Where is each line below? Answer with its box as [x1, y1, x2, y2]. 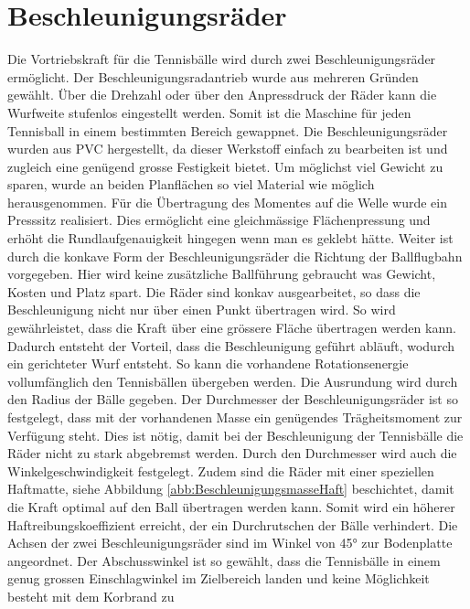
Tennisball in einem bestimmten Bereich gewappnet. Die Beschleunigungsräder [7, 121, 448, 140]
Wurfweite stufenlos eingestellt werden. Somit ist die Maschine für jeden [7, 102, 411, 122]
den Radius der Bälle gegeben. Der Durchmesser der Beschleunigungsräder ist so [7, 390, 458, 409]
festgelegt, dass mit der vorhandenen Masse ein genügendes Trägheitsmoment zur [7, 408, 463, 426]
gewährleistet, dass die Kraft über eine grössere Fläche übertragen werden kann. [7, 318, 456, 337]
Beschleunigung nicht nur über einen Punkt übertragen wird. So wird [7, 300, 396, 319]
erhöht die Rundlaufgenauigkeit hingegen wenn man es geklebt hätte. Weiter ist [7, 229, 454, 248]
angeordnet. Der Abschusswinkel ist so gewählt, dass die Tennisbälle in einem [7, 550, 441, 570]
